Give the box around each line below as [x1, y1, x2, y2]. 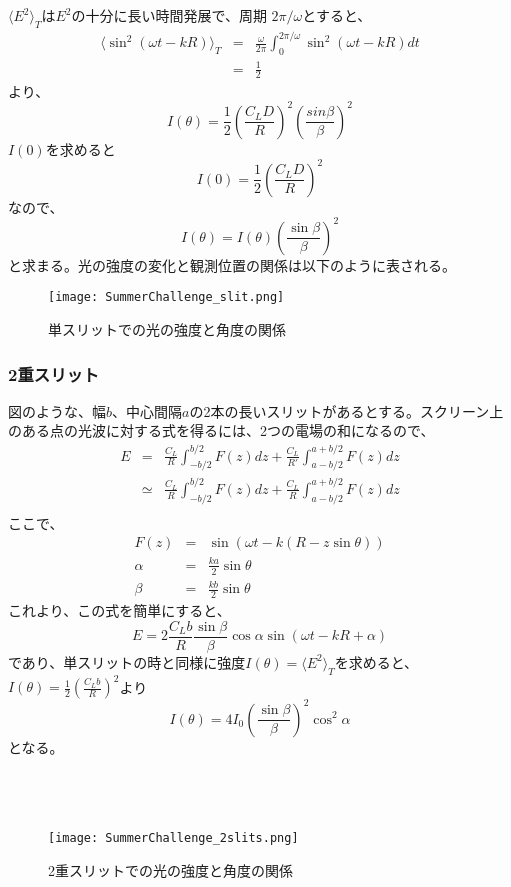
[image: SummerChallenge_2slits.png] [48, 830, 299, 845]
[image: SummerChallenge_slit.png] [48, 290, 285, 305]
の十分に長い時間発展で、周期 [71, 5, 267, 25]
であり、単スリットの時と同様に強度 [8, 651, 246, 672]
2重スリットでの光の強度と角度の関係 [48, 859, 293, 880]
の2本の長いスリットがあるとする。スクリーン [189, 400, 490, 421]
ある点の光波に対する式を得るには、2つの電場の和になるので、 [21, 420, 435, 441]
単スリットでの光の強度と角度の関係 [48, 319, 286, 340]
